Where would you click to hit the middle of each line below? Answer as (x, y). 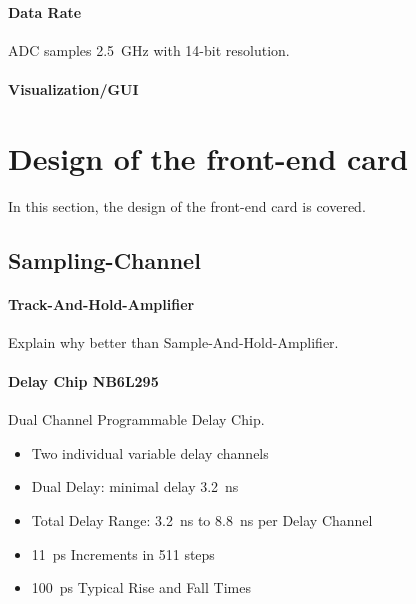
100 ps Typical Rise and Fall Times (141, 587)
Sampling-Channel (104, 259)
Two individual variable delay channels (150, 452)
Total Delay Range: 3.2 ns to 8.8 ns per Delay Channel (202, 520)
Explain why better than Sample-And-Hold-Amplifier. (173, 341)
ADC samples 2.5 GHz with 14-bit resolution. (149, 49)
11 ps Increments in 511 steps (123, 553)
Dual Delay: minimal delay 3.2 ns (135, 486)
